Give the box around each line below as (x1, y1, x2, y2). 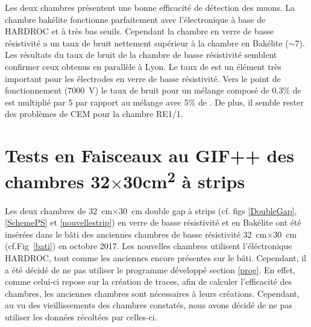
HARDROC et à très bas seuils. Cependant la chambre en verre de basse (5, 25, 274, 37)
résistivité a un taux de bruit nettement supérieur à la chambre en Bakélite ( (5, 36, 289, 49)
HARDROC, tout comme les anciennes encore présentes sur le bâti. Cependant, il (5, 251, 306, 264)
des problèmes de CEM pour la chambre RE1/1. (5, 107, 183, 120)
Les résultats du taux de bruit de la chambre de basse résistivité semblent (5, 48, 277, 61)
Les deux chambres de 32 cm (5, 204, 113, 217)
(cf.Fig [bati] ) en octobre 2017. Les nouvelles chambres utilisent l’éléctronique (5, 240, 292, 252)
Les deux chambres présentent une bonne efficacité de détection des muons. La (5, 1, 295, 13)
